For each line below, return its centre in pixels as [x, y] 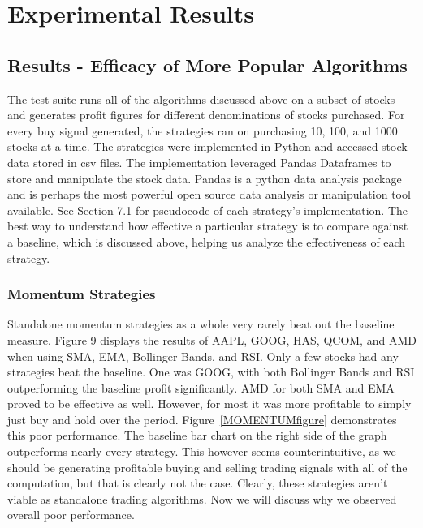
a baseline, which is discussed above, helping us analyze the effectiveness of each [207, 241]
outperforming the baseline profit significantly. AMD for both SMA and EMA [201, 387]
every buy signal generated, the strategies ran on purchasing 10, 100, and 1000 [203, 130]
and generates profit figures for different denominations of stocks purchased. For [206, 115]
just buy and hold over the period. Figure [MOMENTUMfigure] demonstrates [202, 419]
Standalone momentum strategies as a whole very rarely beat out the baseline [201, 324]
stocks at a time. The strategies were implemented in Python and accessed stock [207, 146]
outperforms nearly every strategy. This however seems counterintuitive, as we [202, 451]
